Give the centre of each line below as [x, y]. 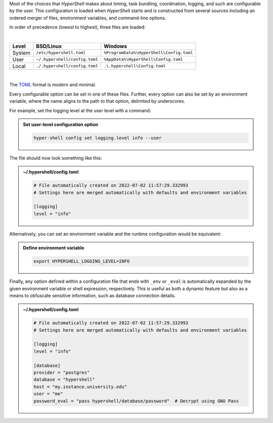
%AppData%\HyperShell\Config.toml [143, 59]
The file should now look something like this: [56, 158]
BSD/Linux [49, 46]
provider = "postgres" [62, 373]
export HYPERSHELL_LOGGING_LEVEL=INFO [82, 261]
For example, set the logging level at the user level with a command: [80, 110]
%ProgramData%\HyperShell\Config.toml [148, 53]
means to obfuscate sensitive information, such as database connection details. [93, 295]
